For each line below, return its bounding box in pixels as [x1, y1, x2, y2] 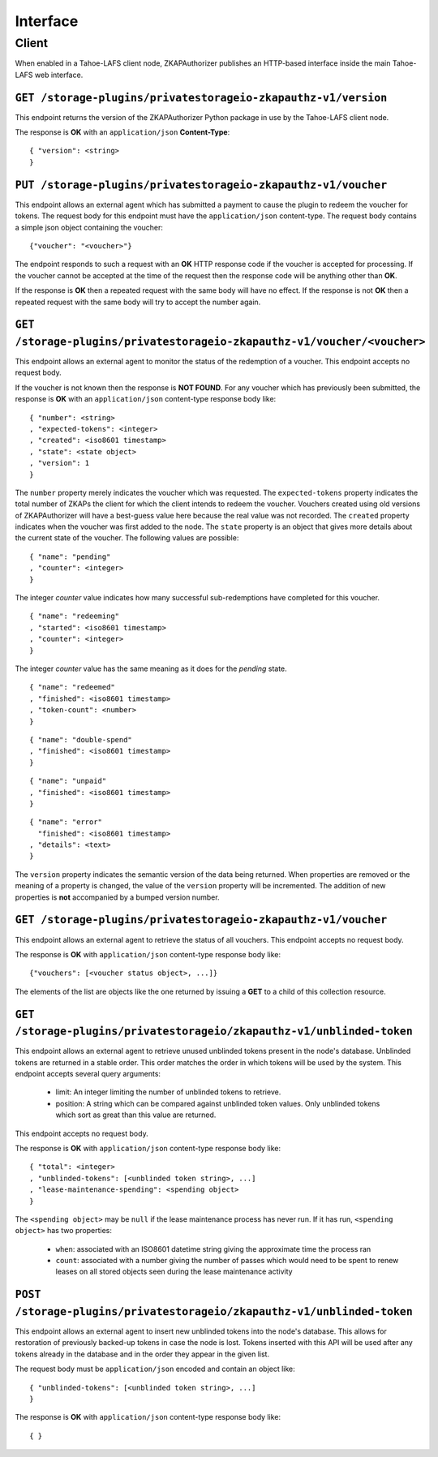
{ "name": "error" [29, 818, 103, 827]
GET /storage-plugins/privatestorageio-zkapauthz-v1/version [15, 91, 388, 105]
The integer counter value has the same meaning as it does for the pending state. [15, 664, 287, 673]
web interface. [34, 70, 84, 80]
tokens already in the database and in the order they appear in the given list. [15, 1349, 270, 1359]
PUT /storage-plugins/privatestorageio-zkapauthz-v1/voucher [15, 178, 388, 191]
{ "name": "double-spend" [29, 735, 133, 744]
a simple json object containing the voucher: [15, 222, 164, 232]
